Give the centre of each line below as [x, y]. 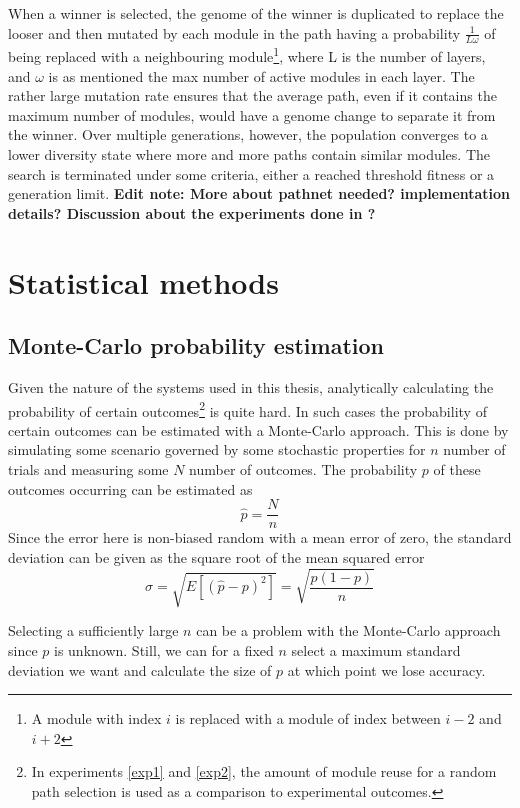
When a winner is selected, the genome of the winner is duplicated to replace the [256, 13]
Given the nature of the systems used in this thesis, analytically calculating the [251, 387]
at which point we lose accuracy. [386, 669]
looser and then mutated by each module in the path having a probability [234, 32]
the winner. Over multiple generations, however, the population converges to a [248, 134]
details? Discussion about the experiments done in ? [192, 212]
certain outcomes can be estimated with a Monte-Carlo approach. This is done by [258, 429]
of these [457, 469]
